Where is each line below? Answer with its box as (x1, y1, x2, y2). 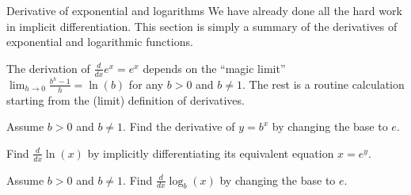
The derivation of (6, 59, 90, 76)
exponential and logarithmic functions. (6, 33, 193, 50)
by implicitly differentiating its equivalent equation (87, 144, 334, 161)
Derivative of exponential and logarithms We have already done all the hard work (6, 2, 402, 18)
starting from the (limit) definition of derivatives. (6, 91, 245, 108)
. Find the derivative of (123, 118, 235, 135)
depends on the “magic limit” (143, 59, 286, 76)
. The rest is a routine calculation (242, 75, 405, 92)
